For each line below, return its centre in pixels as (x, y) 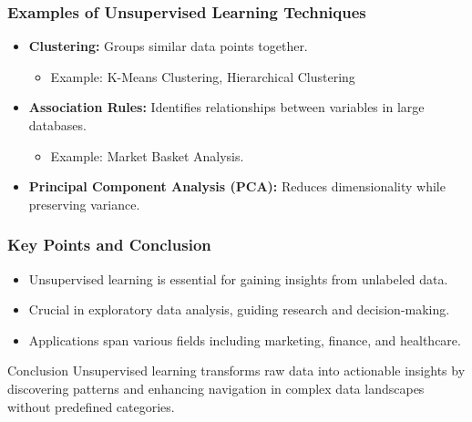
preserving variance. (84, 204)
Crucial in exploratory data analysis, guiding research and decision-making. (239, 309)
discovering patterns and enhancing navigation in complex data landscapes (216, 388)
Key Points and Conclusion (109, 245)
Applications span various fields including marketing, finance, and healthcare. (245, 340)
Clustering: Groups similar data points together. (168, 46)
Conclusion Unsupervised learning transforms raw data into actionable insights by (236, 371)
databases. (57, 125)
